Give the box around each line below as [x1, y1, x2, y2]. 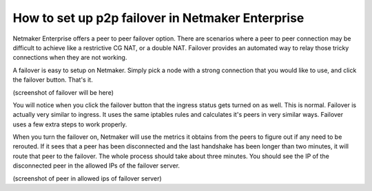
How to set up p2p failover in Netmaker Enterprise [12, 10, 304, 25]
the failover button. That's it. [12, 76, 93, 84]
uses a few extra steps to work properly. [12, 120, 127, 128]
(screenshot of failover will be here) [12, 88, 114, 96]
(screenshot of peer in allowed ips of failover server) [12, 174, 162, 182]
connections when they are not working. [12, 54, 127, 62]
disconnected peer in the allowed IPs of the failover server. [12, 161, 180, 170]
